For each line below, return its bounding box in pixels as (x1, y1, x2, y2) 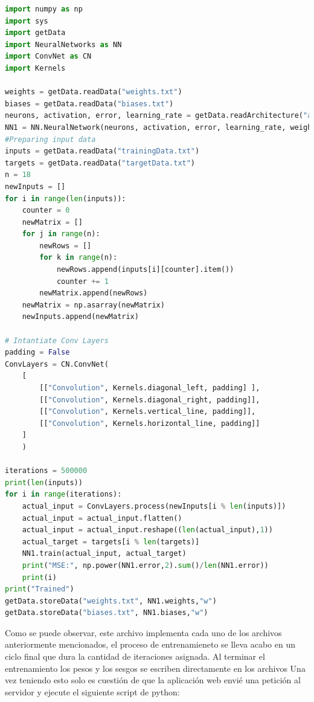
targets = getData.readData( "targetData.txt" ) (5, 158, 196, 167)
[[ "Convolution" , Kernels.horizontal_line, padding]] (39, 419, 260, 428)
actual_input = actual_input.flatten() (22, 514, 182, 523)
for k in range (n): (39, 253, 118, 262)
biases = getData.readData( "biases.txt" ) (5, 99, 174, 108)
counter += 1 (56, 277, 109, 286)
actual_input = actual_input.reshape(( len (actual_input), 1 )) (22, 526, 273, 535)
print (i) (22, 573, 57, 582)
